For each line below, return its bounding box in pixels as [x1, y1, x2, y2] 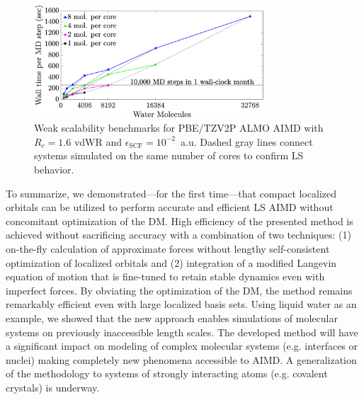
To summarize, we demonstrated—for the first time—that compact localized [6, 185, 337, 200]
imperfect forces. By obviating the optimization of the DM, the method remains [6, 282, 353, 297]
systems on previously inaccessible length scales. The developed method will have [6, 324, 358, 339]
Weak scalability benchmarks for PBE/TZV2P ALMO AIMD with [34, 120, 324, 135]
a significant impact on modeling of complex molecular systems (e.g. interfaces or [6, 338, 358, 353]
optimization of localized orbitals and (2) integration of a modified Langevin [6, 255, 337, 270]
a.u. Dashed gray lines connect [181, 134, 313, 149]
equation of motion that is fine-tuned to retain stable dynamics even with [6, 269, 325, 284]
